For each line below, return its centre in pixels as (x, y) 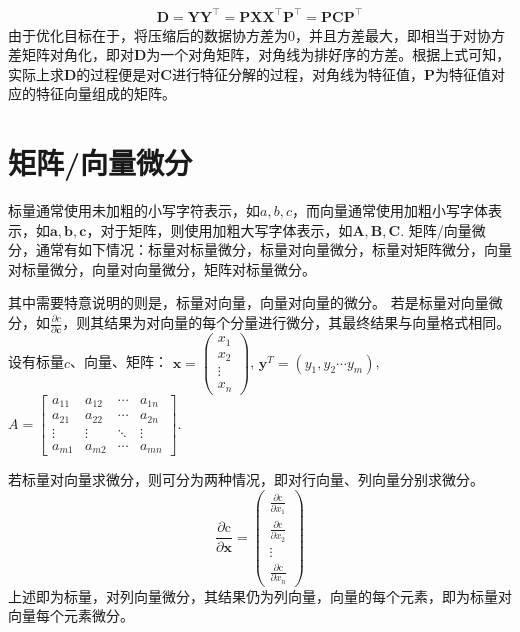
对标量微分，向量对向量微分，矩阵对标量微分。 (162, 268)
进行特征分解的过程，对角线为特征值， (298, 73)
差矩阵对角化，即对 (71, 54)
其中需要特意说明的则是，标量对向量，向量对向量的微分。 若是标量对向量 (248, 302)
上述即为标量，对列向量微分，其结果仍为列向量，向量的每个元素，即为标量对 (260, 595)
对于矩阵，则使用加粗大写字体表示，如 (226, 229)
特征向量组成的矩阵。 (105, 93)
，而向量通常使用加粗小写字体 (389, 210)
